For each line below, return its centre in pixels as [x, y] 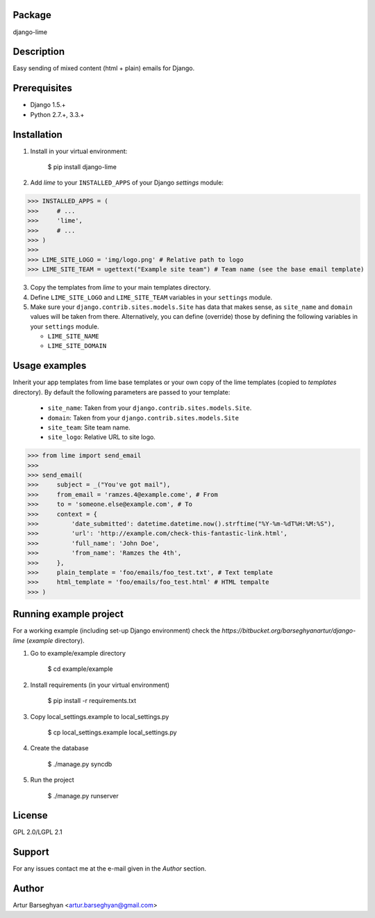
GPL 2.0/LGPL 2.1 [37, 832]
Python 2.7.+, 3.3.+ [57, 114]
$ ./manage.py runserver [83, 796]
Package [32, 15]
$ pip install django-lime [82, 167]
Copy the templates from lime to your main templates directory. [120, 287]
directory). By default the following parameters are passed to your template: [122, 392]
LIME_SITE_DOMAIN [77, 346]
